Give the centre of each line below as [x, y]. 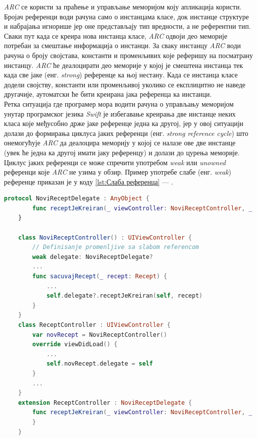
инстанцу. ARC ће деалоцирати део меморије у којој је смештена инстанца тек [124, 65]
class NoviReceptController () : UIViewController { [105, 237]
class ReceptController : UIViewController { [94, 325]
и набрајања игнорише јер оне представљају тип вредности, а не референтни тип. [128, 26]
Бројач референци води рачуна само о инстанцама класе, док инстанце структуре [127, 16]
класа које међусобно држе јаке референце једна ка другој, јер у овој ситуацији [124, 123]
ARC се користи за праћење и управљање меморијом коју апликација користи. [123, 6]
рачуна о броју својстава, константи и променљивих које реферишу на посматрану [128, 55]
